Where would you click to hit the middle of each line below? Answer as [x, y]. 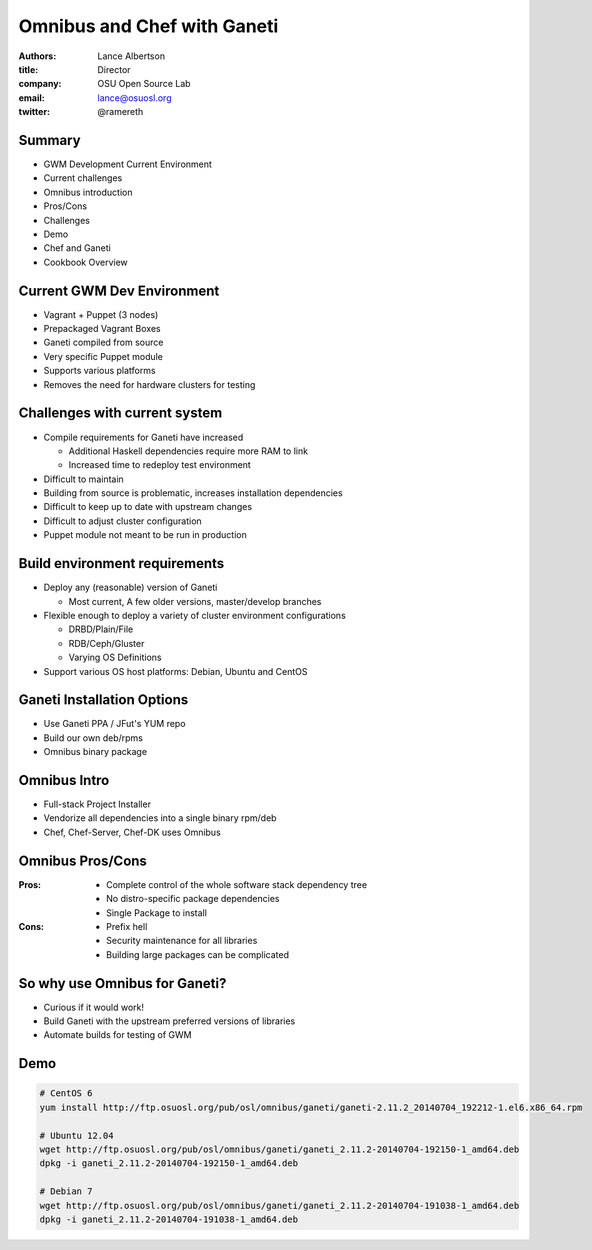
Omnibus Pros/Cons [82, 860]
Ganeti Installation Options [103, 700]
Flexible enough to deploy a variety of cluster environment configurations [195, 615]
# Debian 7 [66, 1191]
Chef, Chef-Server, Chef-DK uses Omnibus [132, 832]
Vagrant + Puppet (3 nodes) [101, 314]
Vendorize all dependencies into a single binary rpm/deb [160, 818]
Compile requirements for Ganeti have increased [143, 437]
